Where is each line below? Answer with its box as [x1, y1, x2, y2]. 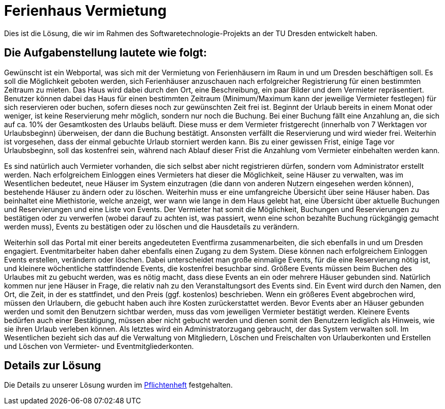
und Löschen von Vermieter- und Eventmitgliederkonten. [4, 341, 194, 350]
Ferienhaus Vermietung [4, 2, 167, 19]
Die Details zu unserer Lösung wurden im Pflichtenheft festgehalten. [4, 381, 233, 390]
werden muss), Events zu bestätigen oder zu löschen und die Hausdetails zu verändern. [4, 222, 299, 231]
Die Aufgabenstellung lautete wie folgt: [4, 46, 207, 60]
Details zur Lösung [4, 359, 101, 372]
